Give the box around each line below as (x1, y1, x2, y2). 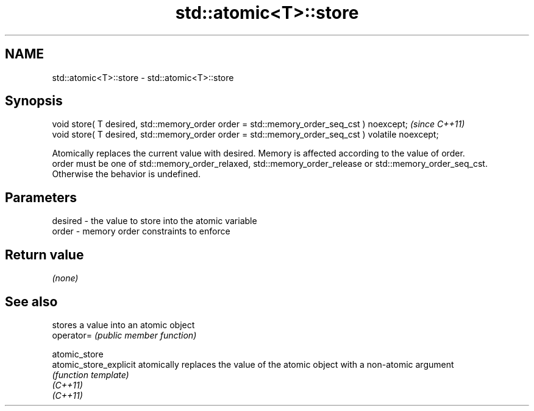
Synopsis (5, 93, 63, 109)
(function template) (52, 369, 129, 380)
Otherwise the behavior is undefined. (52, 169, 201, 180)
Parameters (5, 189, 77, 205)
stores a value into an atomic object (52, 319, 195, 330)
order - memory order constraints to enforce (52, 226, 230, 237)
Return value (5, 247, 84, 262)
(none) (52, 273, 79, 284)
